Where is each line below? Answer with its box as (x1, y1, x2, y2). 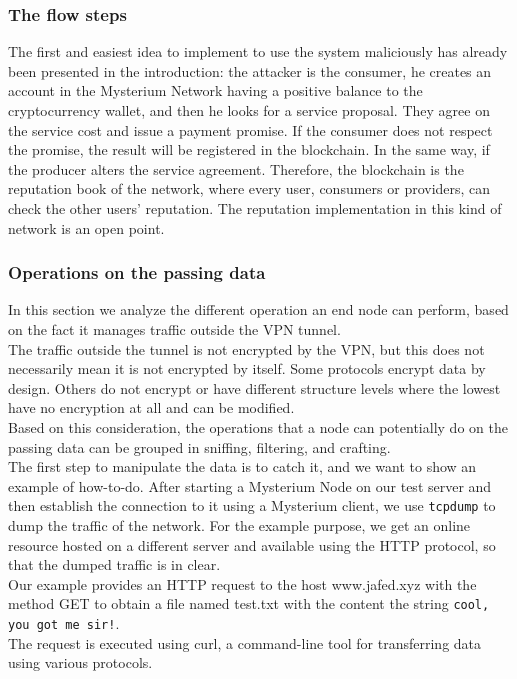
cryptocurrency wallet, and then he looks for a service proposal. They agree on (8, 100, 490, 120)
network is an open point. (8, 217, 165, 238)
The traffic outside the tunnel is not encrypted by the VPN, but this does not (8, 338, 485, 359)
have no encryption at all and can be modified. (8, 397, 295, 418)
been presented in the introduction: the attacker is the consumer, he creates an (8, 60, 492, 81)
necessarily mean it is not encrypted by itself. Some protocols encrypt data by (8, 358, 486, 379)
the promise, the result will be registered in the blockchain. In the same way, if (8, 139, 490, 160)
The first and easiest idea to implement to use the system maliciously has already (8, 41, 508, 62)
